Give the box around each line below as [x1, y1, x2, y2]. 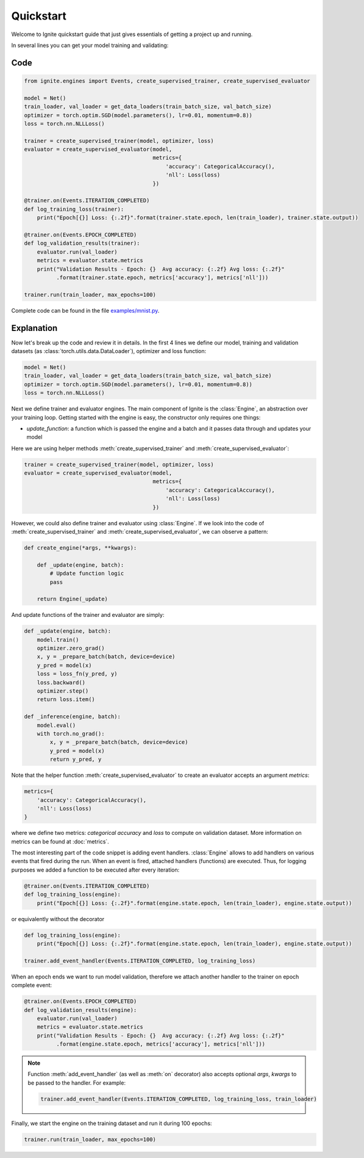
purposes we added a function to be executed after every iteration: [11, 866, 180, 873]
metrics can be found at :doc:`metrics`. [11, 837, 109, 845]
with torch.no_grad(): [37, 730, 105, 737]
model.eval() [37, 721, 76, 729]
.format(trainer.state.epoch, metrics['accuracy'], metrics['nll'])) [55, 274, 269, 281]
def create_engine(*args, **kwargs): [24, 544, 137, 551]
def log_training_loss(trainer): [24, 205, 124, 213]
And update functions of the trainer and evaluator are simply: [11, 611, 165, 619]
